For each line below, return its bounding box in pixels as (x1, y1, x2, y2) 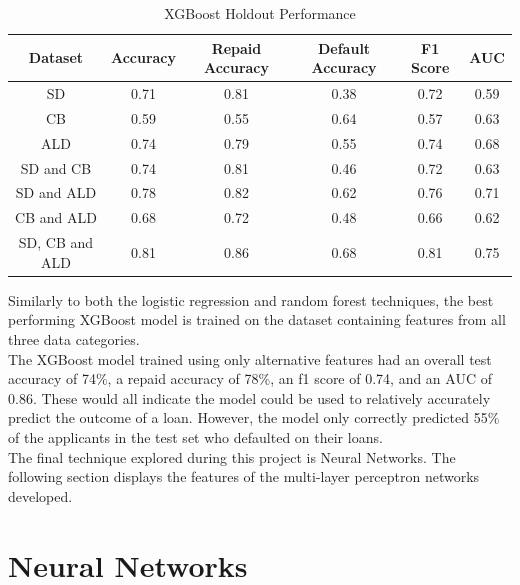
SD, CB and (18, 232, 94, 253)
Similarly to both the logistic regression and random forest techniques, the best (8, 289, 494, 310)
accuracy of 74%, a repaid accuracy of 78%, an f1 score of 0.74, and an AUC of (8, 368, 492, 389)
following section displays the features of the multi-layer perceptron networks (8, 466, 480, 487)
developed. (8, 485, 73, 506)
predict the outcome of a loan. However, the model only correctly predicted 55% (8, 407, 500, 428)
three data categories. (8, 328, 140, 349)
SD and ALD (15, 182, 97, 203)
